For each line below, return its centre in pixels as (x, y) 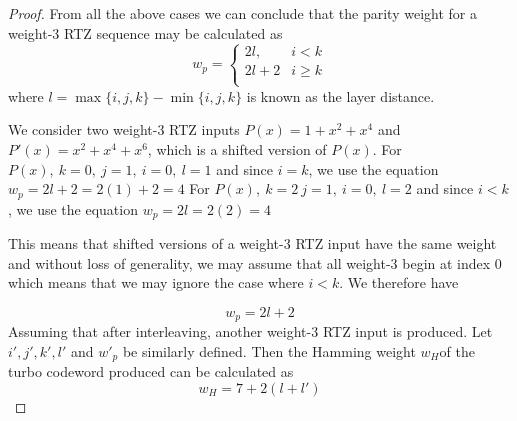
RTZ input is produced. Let (407, 331)
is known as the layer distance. (340, 95)
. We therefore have (399, 282)
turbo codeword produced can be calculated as (151, 371)
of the (457, 350)
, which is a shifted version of (237, 148)
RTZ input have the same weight (396, 243)
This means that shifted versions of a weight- (146, 243)
